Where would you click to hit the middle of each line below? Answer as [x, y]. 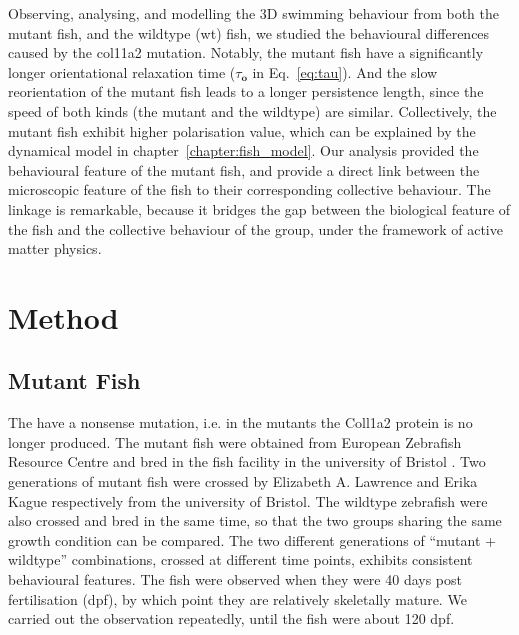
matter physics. [55, 248]
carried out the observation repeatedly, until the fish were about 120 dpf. [231, 618]
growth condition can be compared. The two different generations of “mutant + [252, 539]
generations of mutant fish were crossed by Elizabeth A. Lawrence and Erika [243, 481]
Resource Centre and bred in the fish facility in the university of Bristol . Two [247, 461]
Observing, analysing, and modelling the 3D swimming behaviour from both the [253, 13]
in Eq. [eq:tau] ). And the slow [345, 71]
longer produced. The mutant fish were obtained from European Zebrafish [235, 441]
